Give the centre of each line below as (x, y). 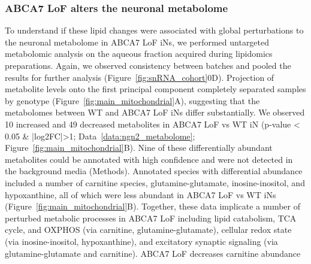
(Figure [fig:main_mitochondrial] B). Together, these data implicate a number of (153, 206)
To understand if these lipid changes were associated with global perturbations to (154, 30)
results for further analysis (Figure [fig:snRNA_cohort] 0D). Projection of (140, 77)
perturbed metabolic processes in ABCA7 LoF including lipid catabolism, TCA (151, 218)
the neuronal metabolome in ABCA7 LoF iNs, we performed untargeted (137, 42)
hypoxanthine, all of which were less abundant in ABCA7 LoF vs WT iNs (141, 194)
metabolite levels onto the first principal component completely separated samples (155, 89)
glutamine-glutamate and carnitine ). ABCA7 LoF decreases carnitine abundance (153, 253)
